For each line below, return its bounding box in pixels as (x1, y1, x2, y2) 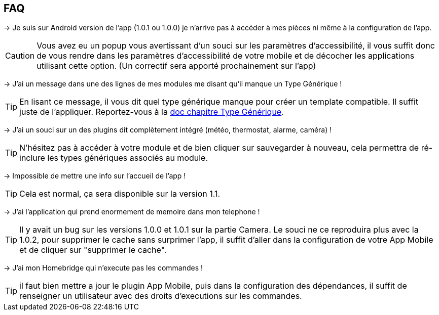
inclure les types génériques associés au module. (19, 153, 208, 163)
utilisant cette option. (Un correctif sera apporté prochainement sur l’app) (36, 61, 316, 71)
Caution (5, 51, 35, 61)
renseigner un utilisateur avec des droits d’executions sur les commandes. (19, 291, 302, 301)
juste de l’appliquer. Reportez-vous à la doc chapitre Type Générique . (19, 107, 284, 117)
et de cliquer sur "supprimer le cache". (19, 245, 167, 255)
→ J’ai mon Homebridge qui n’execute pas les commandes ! (4, 263, 203, 273)
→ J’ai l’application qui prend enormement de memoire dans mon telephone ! (4, 207, 260, 216)
